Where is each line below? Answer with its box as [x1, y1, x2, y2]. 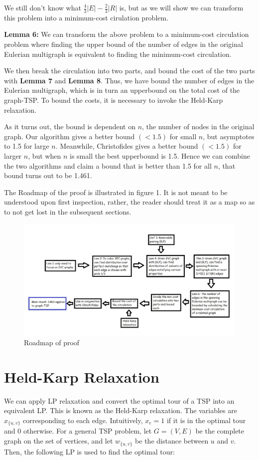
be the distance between [135, 436, 209, 446]
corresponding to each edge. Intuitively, [23, 415, 143, 426]
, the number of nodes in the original [142, 121, 255, 132]
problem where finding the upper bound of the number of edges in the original [4, 39, 243, 49]
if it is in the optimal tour [166, 415, 246, 426]
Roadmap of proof [24, 337, 80, 348]
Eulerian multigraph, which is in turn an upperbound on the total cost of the [4, 85, 240, 95]
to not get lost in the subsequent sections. [4, 206, 131, 217]
